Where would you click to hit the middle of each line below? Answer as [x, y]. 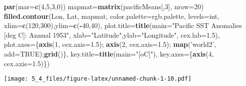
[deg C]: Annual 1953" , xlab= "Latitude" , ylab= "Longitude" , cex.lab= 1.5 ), [112, 35]
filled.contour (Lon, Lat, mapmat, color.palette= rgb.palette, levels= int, [112, 16]
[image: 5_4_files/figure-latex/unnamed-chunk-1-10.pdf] [98, 79]
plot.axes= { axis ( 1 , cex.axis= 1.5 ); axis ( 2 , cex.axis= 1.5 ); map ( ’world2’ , [110, 44]
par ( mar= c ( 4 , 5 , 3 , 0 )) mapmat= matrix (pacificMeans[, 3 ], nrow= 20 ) [104, 6]
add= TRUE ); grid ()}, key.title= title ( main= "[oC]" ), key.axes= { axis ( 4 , [109, 53]
